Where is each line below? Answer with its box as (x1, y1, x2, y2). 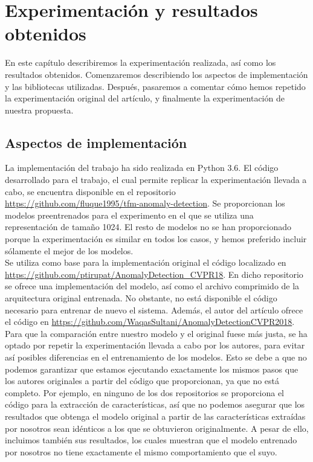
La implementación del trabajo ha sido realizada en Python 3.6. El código (5, 161, 279, 174)
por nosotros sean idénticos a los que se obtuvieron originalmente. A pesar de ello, (5, 422, 309, 434)
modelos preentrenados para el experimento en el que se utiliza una (5, 208, 254, 221)
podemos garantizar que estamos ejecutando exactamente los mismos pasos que (5, 362, 298, 375)
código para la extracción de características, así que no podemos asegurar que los (5, 398, 305, 411)
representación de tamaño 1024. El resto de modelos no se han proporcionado (5, 220, 291, 233)
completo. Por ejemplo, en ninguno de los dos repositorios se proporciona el (5, 386, 284, 399)
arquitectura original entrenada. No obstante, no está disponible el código (5, 292, 277, 304)
